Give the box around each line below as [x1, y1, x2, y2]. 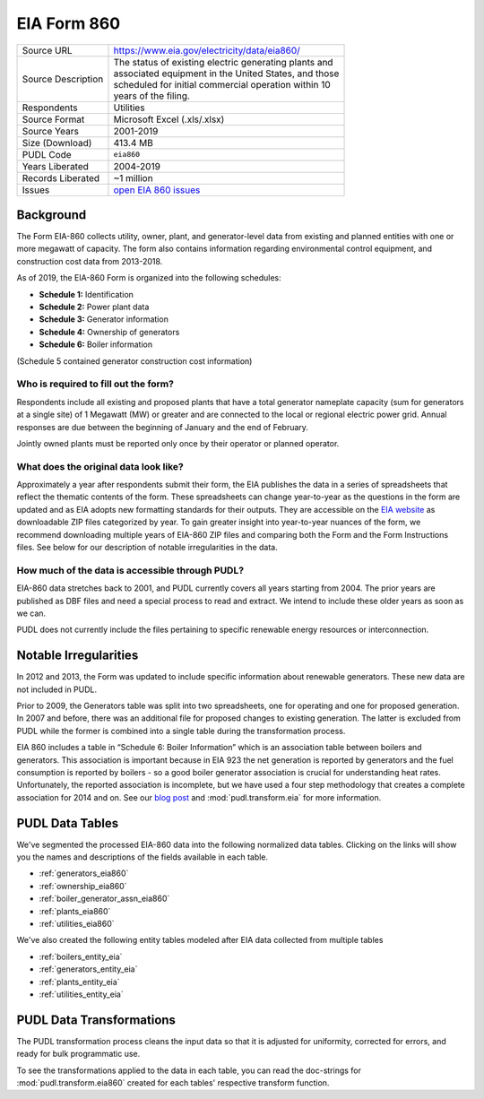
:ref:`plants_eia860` [39, 905, 111, 916]
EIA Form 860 [16, 13, 121, 33]
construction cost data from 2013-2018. [16, 255, 163, 266]
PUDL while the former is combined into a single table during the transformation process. [16, 725, 346, 736]
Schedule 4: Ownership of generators [39, 326, 180, 337]
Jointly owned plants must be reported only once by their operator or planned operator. [16, 437, 340, 448]
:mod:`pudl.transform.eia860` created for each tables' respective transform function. [16, 1077, 330, 1088]
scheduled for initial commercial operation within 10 [113, 78, 331, 91]
